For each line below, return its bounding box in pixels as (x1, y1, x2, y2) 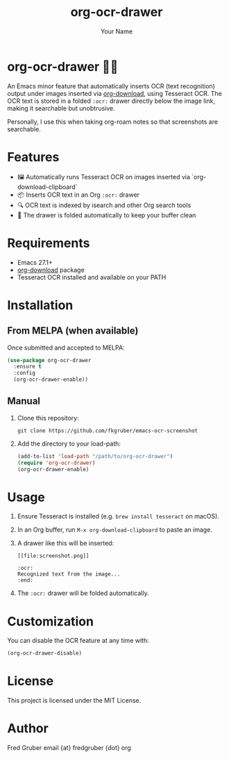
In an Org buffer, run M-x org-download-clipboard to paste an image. (17, 525, 213, 534)
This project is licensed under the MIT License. (7, 696, 142, 705)
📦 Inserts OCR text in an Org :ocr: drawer (17, 190, 140, 199)
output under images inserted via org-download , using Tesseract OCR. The (7, 89, 222, 97)
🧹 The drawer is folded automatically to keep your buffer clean (17, 211, 196, 219)
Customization (7, 613, 94, 629)
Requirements (7, 235, 90, 251)
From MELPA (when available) (7, 325, 139, 337)
